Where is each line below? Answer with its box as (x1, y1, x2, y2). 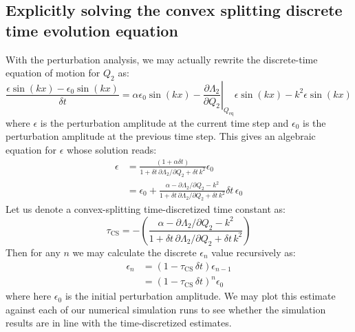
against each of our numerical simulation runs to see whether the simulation (6, 302, 326, 316)
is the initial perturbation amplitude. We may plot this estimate (65, 289, 336, 303)
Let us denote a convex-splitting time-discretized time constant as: (6, 202, 286, 216)
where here (6, 289, 52, 303)
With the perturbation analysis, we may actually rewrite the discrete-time (6, 52, 318, 66)
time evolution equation (6, 19, 178, 41)
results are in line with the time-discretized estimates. (6, 315, 232, 330)
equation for (6, 142, 56, 156)
